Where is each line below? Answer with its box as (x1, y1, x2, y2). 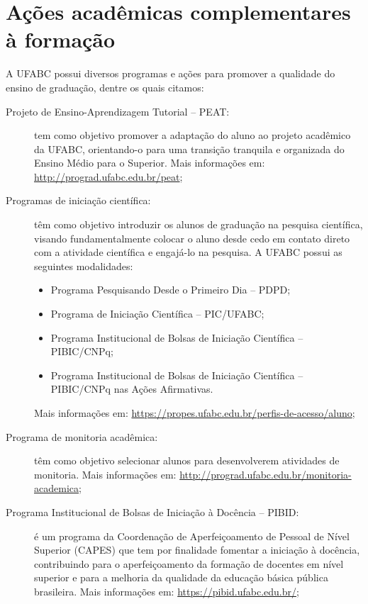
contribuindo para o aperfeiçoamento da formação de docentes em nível (34, 556, 344, 571)
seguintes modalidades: (34, 258, 133, 273)
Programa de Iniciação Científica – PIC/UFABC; (50, 306, 264, 321)
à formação (6, 25, 116, 54)
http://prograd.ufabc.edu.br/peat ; (34, 169, 183, 184)
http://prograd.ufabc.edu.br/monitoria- (179, 466, 352, 481)
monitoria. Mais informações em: (34, 466, 177, 481)
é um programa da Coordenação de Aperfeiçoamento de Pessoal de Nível (34, 528, 350, 543)
